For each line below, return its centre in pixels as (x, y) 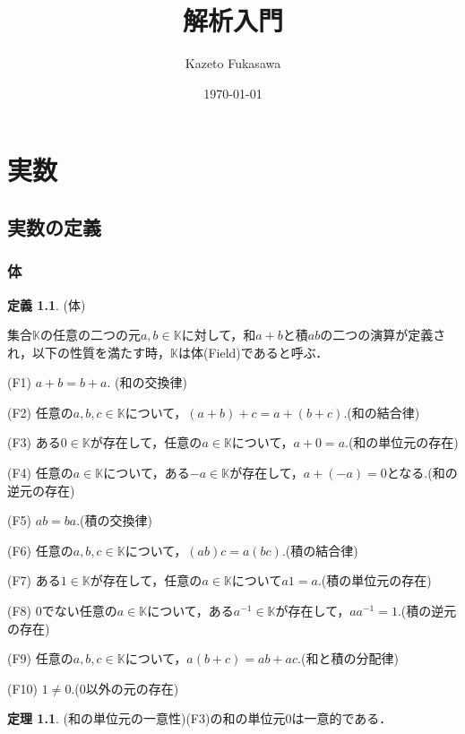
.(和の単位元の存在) (402, 442)
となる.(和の (422, 473)
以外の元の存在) (132, 688)
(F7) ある (34, 580)
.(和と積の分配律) (348, 658)
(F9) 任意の (40, 658)
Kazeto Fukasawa (233, 63)
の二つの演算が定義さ (383, 335)
